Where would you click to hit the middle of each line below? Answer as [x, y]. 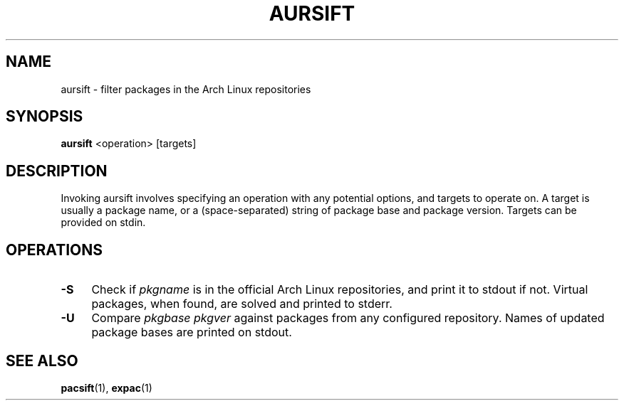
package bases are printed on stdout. [192, 332]
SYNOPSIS [45, 117]
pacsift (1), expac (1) [106, 388]
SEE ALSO [42, 360]
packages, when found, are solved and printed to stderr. [242, 304]
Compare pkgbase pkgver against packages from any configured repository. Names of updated [348, 318]
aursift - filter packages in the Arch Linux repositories [186, 89]
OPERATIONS [54, 250]
